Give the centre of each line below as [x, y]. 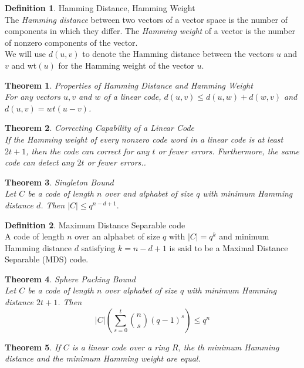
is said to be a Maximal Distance [229, 247]
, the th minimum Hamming [229, 347]
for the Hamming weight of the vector [126, 65]
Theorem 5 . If [33, 347]
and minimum [244, 236]
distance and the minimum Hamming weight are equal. [103, 358]
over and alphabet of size [149, 193]
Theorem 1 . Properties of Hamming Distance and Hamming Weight [129, 85]
